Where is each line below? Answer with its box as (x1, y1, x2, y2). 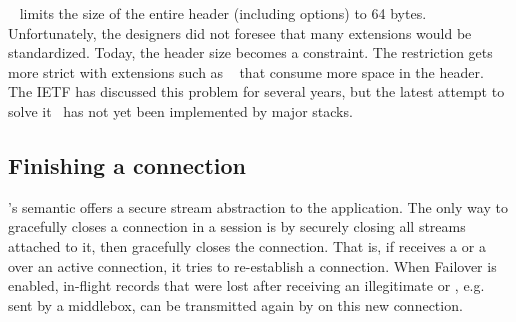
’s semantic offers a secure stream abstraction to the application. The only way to (8, 196, 508, 217)
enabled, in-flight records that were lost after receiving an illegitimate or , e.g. (8, 275, 485, 296)
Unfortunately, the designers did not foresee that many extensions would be (8, 22, 472, 43)
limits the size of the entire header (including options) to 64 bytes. (19, 3, 427, 23)
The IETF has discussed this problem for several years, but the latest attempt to (8, 81, 505, 102)
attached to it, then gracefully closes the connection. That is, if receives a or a (8, 235, 486, 256)
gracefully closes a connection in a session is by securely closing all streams (8, 216, 466, 237)
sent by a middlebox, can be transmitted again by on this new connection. (8, 294, 463, 315)
